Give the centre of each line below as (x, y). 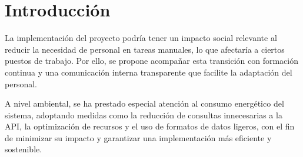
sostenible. (24, 149)
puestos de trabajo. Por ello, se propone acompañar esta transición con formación (151, 61)
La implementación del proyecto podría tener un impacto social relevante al (141, 38)
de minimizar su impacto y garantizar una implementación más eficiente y (138, 137)
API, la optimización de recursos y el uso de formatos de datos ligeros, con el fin (150, 126)
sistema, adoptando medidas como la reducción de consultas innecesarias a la (144, 115)
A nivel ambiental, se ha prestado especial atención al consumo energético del (144, 103)
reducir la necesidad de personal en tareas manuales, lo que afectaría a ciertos (145, 49)
